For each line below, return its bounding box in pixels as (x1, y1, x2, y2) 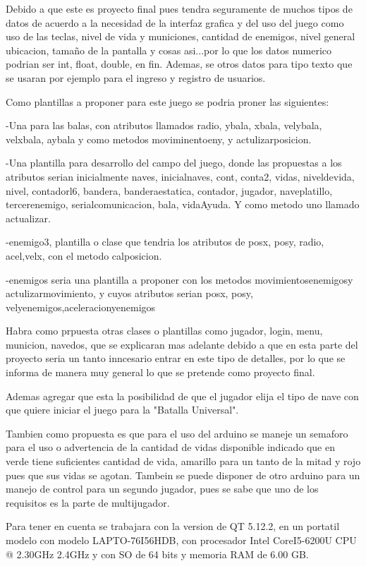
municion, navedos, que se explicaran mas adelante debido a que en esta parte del (6, 337, 358, 351)
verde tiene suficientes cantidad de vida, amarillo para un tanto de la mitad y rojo (6, 454, 361, 469)
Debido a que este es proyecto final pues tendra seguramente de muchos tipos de (6, 1, 353, 16)
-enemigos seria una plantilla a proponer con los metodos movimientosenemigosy (6, 272, 353, 287)
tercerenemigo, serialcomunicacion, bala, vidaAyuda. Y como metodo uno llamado (6, 197, 360, 212)
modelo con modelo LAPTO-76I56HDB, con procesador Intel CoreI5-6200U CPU (6, 533, 357, 547)
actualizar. (6, 210, 51, 225)
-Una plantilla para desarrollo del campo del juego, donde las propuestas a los (6, 155, 342, 170)
